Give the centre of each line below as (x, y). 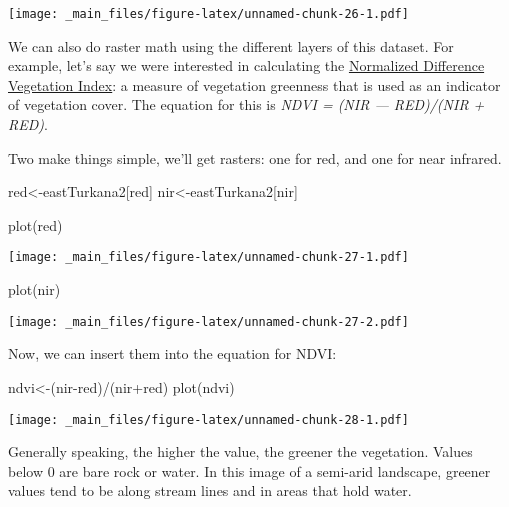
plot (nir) (34, 289)
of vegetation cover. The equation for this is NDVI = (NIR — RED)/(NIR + (246, 104)
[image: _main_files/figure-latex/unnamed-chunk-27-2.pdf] (208, 321)
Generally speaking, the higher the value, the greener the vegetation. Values (240, 451)
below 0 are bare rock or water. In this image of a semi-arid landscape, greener (249, 470)
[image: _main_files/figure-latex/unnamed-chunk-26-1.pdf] (208, 14)
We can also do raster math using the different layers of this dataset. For (231, 45)
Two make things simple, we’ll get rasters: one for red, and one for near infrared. (255, 157)
